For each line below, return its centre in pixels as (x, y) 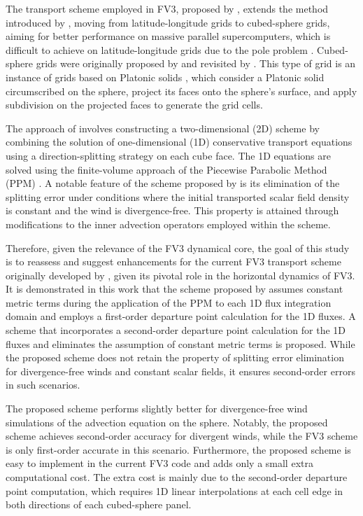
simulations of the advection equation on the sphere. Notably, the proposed (167, 422)
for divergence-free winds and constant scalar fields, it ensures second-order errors (180, 371)
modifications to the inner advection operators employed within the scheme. (168, 224)
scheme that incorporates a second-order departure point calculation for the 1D (176, 330)
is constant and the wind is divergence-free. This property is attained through (172, 210)
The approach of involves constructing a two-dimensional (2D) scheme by (163, 128)
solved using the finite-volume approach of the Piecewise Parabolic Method (166, 169)
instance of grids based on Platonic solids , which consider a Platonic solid (165, 77)
